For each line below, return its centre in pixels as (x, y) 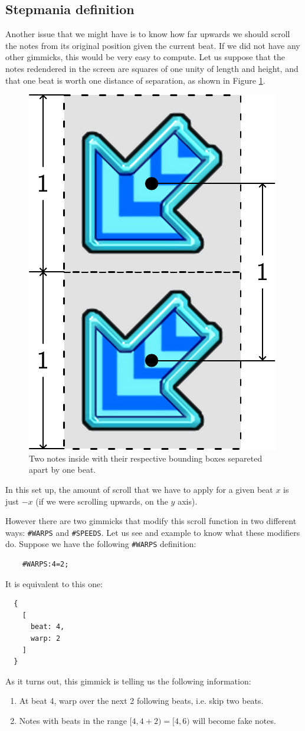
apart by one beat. (63, 470)
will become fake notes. (234, 720)
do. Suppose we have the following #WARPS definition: (101, 544)
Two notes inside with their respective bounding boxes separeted (146, 458)
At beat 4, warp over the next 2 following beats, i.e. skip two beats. (141, 701)
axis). (188, 501)
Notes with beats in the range (73, 720)
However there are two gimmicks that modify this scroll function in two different (151, 521)
